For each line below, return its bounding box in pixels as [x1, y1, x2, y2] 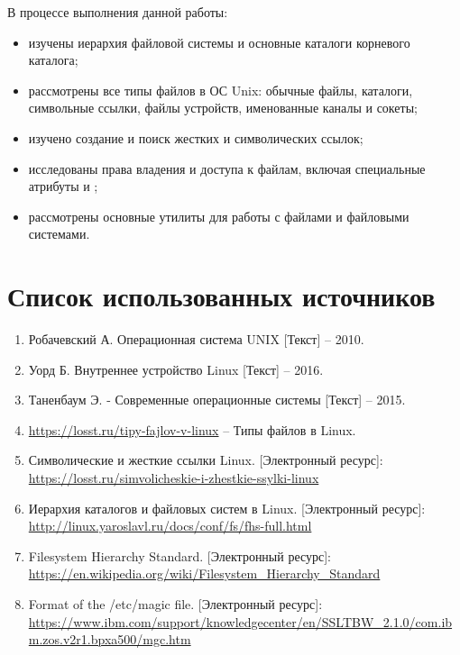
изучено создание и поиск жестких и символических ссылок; [28, 128, 363, 147]
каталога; [28, 50, 78, 69]
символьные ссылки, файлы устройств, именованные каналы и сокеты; [28, 98, 418, 117]
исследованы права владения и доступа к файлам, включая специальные [28, 159, 426, 177]
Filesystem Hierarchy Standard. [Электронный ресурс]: [28, 546, 332, 565]
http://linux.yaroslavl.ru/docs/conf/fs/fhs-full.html [28, 516, 312, 535]
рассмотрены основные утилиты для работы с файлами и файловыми [28, 206, 409, 225]
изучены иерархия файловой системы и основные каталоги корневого [28, 32, 410, 51]
